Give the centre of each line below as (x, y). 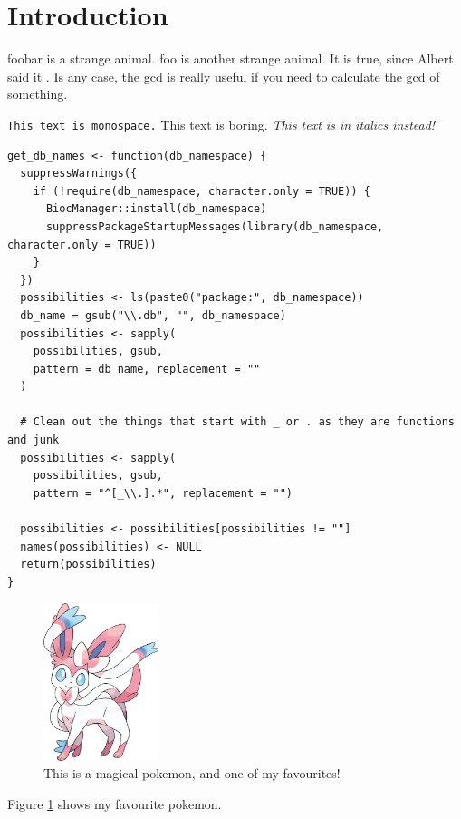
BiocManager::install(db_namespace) (156, 209)
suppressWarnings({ (79, 174)
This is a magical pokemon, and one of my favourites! (192, 773)
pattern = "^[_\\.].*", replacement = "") (163, 493)
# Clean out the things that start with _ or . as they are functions (237, 422)
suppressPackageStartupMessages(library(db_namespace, (215, 226)
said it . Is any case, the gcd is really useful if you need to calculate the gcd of (224, 76)
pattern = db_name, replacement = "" (147, 369)
